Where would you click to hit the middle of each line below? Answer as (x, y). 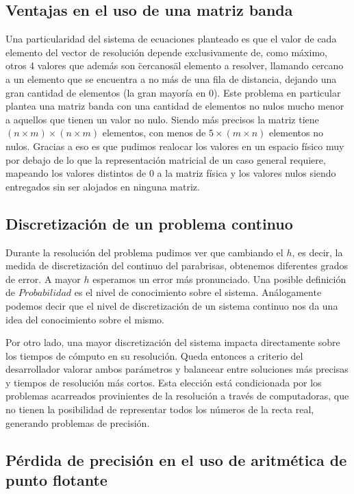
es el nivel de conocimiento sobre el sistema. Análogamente (198, 292)
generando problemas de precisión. (78, 422)
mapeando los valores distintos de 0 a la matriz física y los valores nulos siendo (171, 173)
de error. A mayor (43, 279)
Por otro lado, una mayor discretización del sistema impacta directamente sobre (173, 342)
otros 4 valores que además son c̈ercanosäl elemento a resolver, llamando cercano (175, 65)
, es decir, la (317, 252)
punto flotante (56, 480)
